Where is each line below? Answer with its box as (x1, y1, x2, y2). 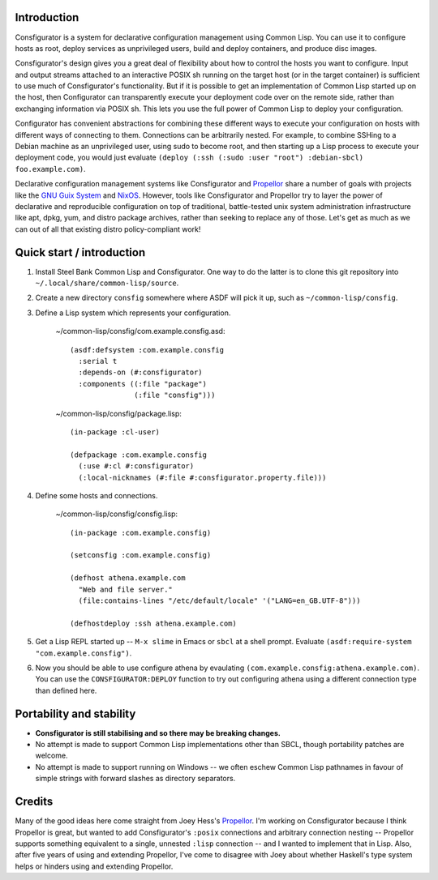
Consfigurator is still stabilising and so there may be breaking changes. (35, 728, 281, 737)
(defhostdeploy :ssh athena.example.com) (70, 618, 237, 628)
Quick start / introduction (15, 246, 146, 259)
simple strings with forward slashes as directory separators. (35, 774, 236, 784)
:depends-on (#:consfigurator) (78, 368, 203, 377)
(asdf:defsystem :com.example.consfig (70, 345, 225, 354)
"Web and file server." (78, 584, 174, 594)
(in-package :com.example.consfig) (70, 528, 212, 537)
